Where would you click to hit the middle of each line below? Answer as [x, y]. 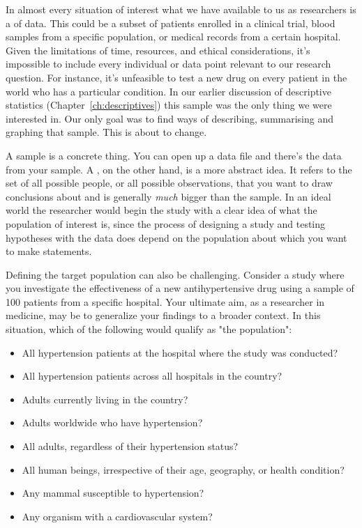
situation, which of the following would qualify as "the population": [149, 329]
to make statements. [49, 251]
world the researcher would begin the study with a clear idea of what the [161, 210]
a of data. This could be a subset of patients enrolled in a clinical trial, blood [171, 23]
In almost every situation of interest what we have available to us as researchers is [181, 9]
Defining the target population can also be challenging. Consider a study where [175, 274]
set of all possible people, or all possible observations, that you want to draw [169, 183]
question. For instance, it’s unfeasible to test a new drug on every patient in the [176, 77]
